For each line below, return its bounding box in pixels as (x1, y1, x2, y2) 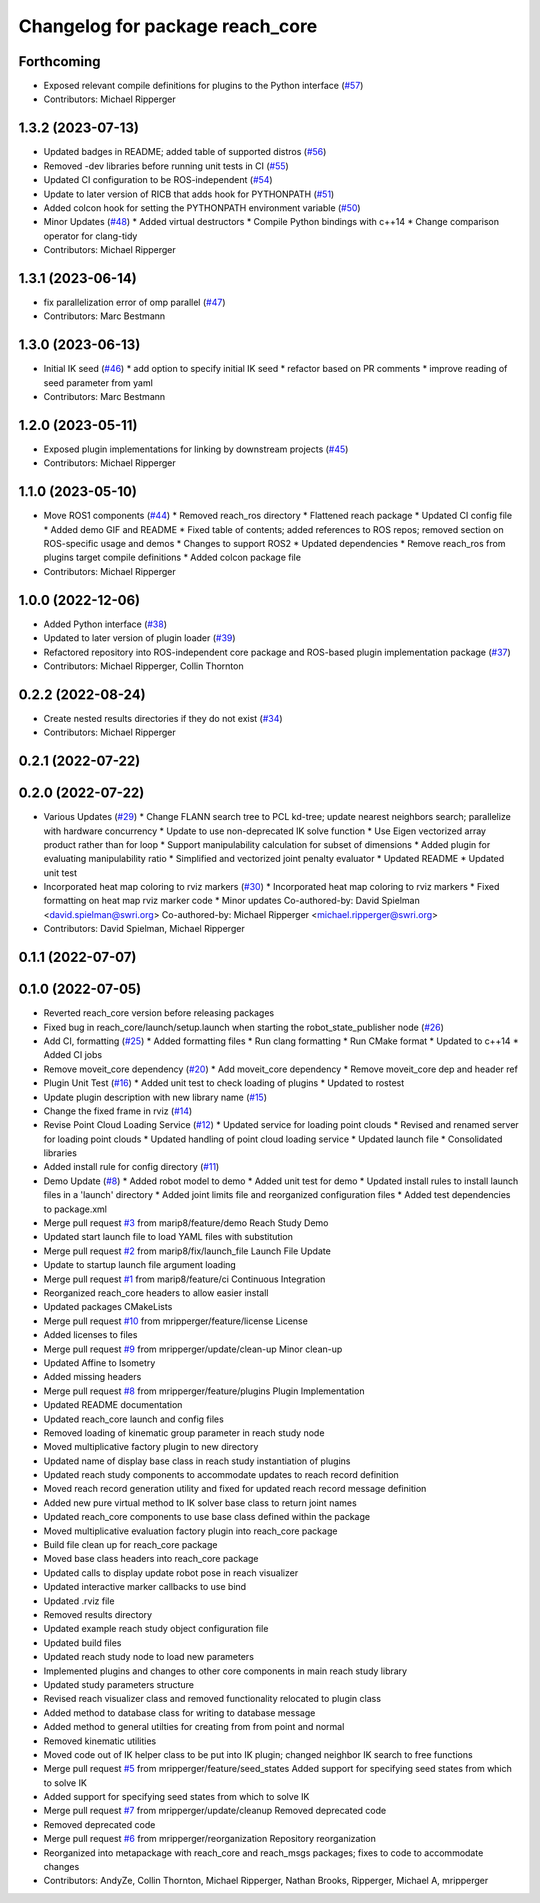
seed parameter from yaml (43, 376, 154, 389)
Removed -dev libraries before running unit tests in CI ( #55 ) (43, 160, 289, 172)
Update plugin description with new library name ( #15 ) (43, 1091, 268, 1103)
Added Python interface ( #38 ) (43, 618, 168, 630)
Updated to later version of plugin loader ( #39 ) (43, 632, 236, 644)
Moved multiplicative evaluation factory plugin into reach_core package (43, 1525, 338, 1537)
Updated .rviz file (43, 1595, 115, 1607)
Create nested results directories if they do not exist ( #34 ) (43, 712, 284, 724)
